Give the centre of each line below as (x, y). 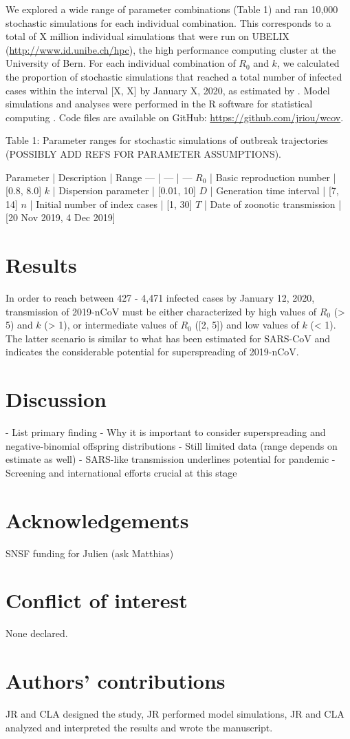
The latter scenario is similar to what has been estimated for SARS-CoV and (168, 338)
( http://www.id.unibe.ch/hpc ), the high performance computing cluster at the (171, 49)
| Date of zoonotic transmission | (273, 204)
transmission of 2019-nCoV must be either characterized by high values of (161, 311)
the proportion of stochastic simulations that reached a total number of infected (174, 76)
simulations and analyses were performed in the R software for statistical (159, 104)
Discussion (56, 399)
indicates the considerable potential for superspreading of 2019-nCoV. (152, 352)
